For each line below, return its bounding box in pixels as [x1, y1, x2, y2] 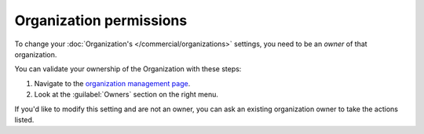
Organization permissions [14, 12, 188, 29]
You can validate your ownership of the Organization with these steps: [14, 64, 242, 74]
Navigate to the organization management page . [34, 78, 191, 88]
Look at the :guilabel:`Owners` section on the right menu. [34, 90, 219, 100]
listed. [14, 114, 35, 125]
